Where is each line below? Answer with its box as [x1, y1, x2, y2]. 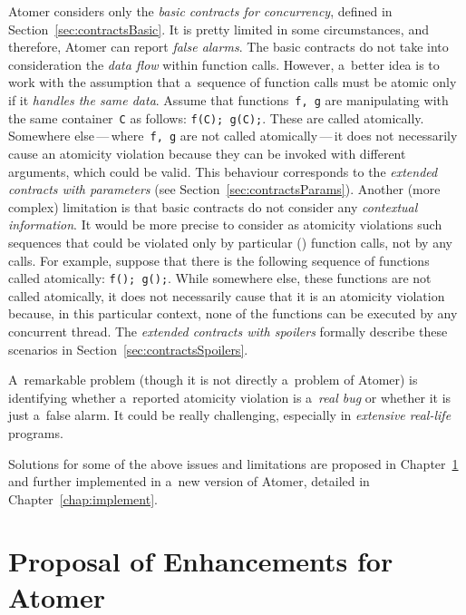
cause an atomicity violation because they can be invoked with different [8, 143, 406, 162]
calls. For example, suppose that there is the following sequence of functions [8, 250, 430, 269]
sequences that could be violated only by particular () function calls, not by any [8, 232, 452, 251]
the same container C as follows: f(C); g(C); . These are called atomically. [8, 108, 424, 127]
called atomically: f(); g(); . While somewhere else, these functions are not [8, 268, 432, 288]
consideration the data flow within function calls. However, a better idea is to [8, 54, 440, 73]
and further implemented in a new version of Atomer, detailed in [8, 472, 370, 491]
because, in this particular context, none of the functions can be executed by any [8, 304, 458, 323]
